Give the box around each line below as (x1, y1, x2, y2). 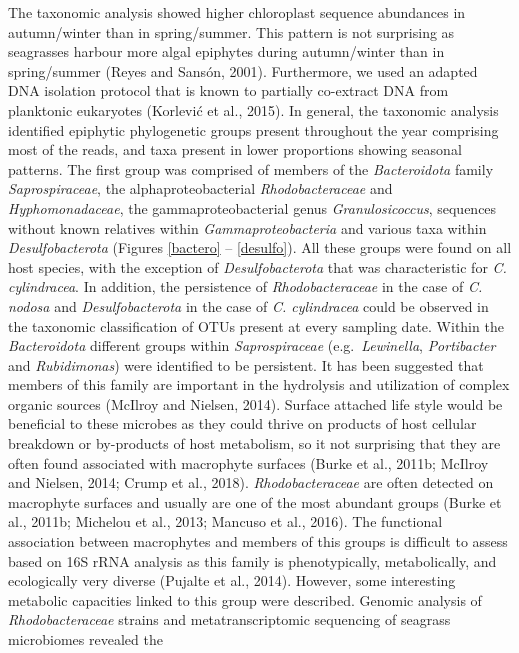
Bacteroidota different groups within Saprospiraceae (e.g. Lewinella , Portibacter (8, 335, 496, 356)
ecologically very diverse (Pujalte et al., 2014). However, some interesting (8, 570, 456, 591)
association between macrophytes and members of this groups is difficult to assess (8, 531, 508, 552)
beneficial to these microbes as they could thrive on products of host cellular (8, 413, 477, 434)
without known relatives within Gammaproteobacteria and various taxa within (8, 217, 487, 238)
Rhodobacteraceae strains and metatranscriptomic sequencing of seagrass (8, 609, 451, 630)
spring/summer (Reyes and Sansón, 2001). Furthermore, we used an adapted (8, 60, 478, 81)
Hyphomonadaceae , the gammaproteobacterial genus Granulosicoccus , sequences (8, 197, 497, 218)
